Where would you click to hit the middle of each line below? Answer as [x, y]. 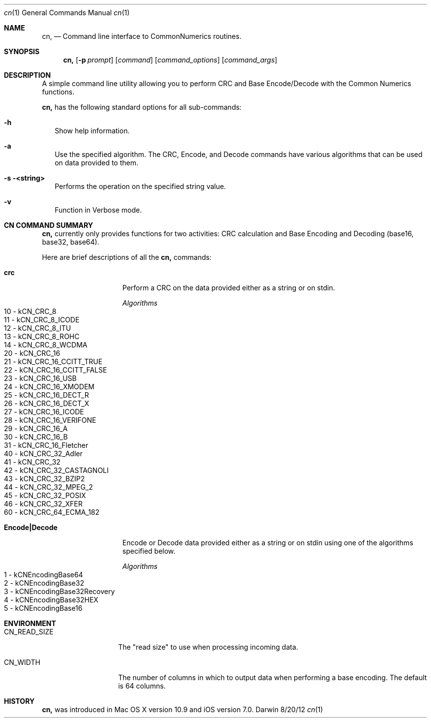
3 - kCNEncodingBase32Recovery [60, 591]
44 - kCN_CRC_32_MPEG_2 [48, 487]
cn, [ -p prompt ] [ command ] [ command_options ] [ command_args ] [170, 60]
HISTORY [19, 701]
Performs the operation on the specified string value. [140, 186]
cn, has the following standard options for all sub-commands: [142, 107]
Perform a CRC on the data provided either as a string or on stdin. [229, 288]
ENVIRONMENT [30, 623]
